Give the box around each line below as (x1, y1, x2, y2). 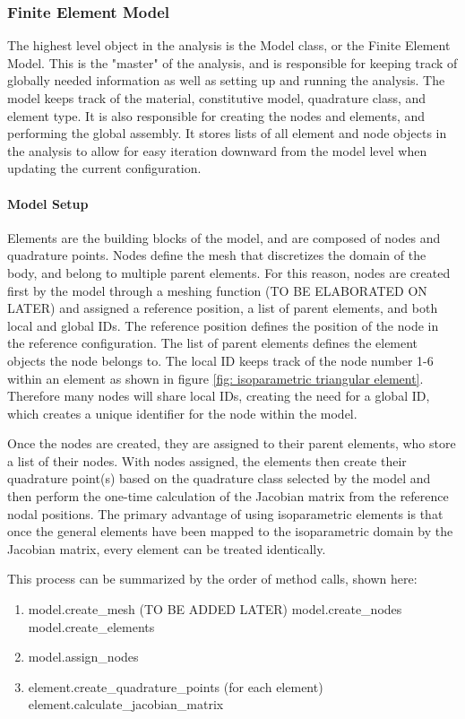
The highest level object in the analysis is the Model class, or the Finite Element (7, 36, 451, 55)
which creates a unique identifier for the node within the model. (7, 403, 357, 422)
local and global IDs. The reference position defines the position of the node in (7, 316, 439, 334)
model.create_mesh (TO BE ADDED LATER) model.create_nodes (28, 600, 402, 619)
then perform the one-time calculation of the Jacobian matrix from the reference (7, 487, 449, 506)
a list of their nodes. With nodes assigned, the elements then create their (7, 451, 407, 470)
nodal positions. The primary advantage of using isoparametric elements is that (7, 504, 443, 523)
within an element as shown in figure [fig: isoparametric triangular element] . (7, 368, 424, 387)
